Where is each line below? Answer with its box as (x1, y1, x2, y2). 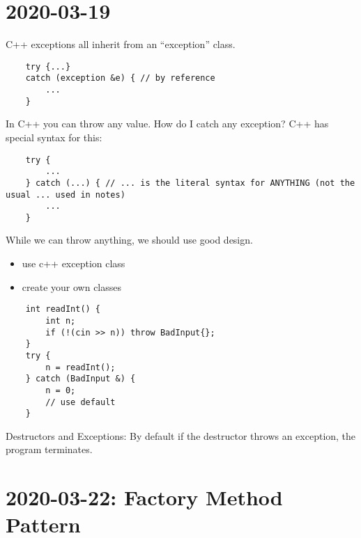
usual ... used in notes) (6, 189, 125, 200)
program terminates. (6, 442, 93, 457)
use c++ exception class (22, 256, 125, 271)
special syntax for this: (6, 129, 102, 144)
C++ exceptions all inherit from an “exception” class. (6, 37, 236, 52)
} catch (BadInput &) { (25, 374, 136, 384)
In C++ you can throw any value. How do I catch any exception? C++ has (6, 116, 329, 131)
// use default (45, 397, 116, 407)
